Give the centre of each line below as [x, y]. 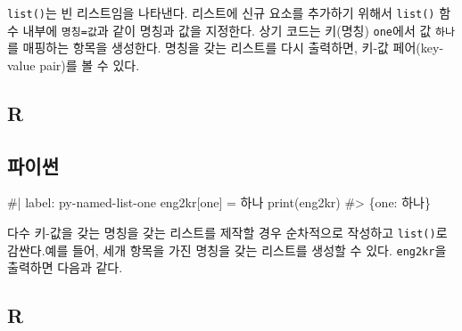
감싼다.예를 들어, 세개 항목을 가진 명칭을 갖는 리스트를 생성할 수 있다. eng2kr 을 [227, 250]
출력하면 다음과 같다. [65, 267]
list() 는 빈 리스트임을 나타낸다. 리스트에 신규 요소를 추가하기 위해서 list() [221, 12]
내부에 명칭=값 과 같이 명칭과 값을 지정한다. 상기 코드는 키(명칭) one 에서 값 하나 [239, 30]
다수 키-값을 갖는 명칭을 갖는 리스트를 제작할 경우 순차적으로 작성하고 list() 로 [227, 233]
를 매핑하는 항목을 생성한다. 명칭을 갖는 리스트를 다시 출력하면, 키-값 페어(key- [226, 48]
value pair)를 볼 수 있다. [74, 65]
